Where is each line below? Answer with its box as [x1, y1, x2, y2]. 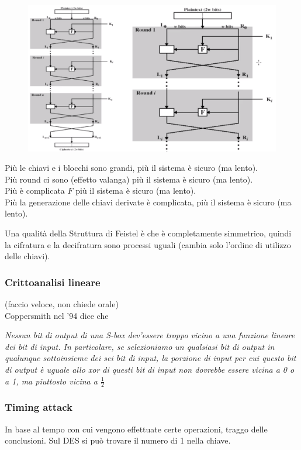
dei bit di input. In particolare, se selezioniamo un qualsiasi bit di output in [5, 340, 275, 352]
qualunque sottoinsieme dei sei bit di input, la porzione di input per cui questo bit [5, 352, 296, 364]
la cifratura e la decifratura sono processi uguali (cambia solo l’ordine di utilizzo [5, 238, 291, 250]
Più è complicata [5, 184, 65, 197]
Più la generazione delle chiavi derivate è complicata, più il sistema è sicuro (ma [5, 195, 292, 208]
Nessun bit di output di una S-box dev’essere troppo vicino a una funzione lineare [5, 329, 295, 341]
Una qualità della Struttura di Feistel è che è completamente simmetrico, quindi [5, 227, 292, 239]
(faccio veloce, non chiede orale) [5, 298, 119, 310]
